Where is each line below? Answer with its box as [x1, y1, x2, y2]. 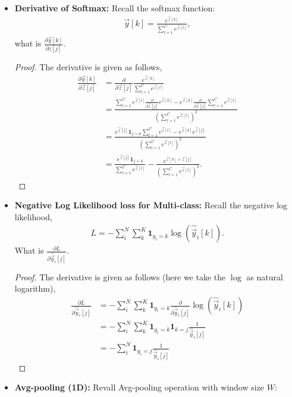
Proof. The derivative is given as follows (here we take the [14, 270, 226, 283]
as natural [246, 270, 283, 283]
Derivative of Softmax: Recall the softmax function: [14, 2, 215, 14]
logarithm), [14, 282, 56, 295]
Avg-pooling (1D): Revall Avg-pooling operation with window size [14, 381, 265, 393]
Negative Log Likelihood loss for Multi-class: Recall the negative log [14, 199, 288, 211]
